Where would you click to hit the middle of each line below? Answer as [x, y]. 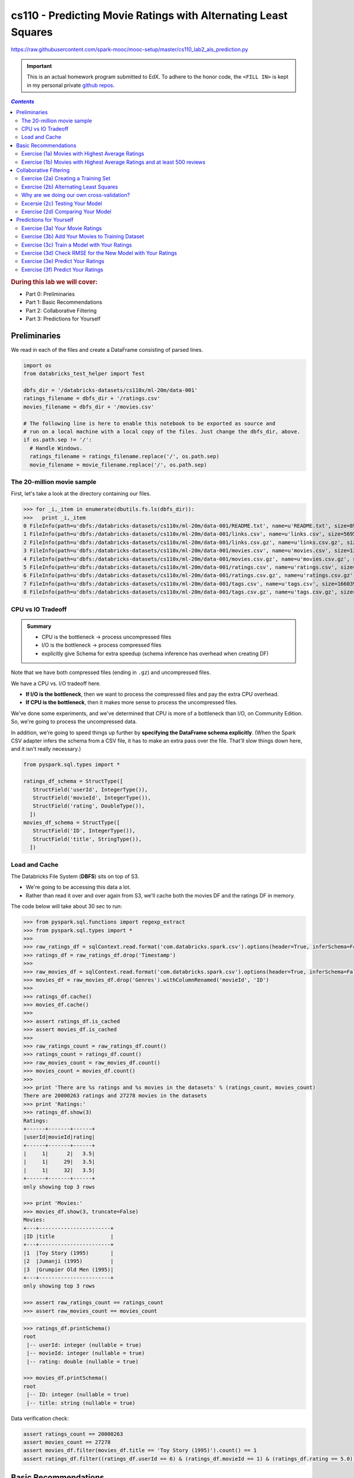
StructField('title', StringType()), [87, 839]
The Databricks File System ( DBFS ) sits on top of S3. [75, 876]
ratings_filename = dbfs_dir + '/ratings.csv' [92, 398]
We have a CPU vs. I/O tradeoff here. [56, 683]
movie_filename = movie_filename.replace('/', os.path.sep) [118, 465]
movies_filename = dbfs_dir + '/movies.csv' [89, 407]
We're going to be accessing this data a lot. [78, 887]
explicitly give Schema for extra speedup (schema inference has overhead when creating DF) [155, 653]
